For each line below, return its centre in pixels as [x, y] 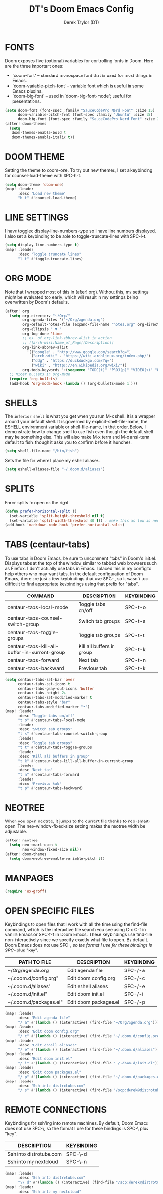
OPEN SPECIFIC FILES [50, 910]
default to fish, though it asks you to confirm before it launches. [68, 442]
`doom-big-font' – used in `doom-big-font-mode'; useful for [72, 96]
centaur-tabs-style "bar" [44, 702]
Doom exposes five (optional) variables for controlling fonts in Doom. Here [79, 61]
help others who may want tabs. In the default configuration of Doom [74, 574]
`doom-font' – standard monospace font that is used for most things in [82, 75]
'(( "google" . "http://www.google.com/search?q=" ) [79, 352]
